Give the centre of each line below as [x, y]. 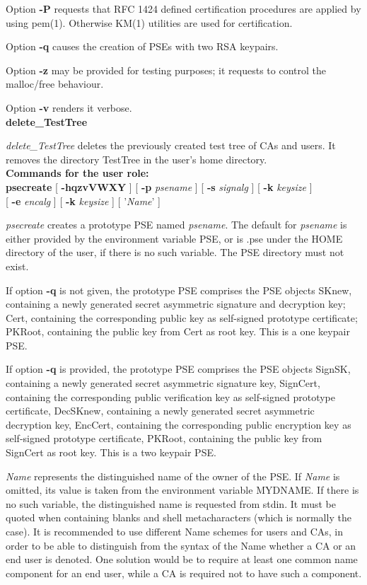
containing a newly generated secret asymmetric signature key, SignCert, [163, 383]
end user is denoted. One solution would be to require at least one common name [182, 559]
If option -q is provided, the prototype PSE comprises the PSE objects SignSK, [178, 369]
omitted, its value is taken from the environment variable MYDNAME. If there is [182, 490]
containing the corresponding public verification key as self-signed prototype [171, 396]
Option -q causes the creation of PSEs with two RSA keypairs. [142, 46]
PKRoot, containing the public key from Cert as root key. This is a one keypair [178, 331]
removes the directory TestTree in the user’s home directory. [136, 159]
